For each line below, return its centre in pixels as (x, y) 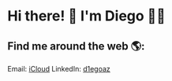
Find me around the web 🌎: (76, 46)
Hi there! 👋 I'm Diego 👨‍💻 (87, 16)
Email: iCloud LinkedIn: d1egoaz (59, 69)
